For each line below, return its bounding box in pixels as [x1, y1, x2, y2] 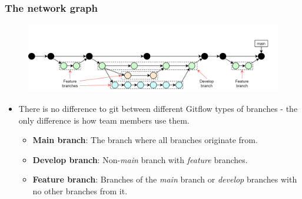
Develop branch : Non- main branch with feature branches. [32, 153, 248, 165]
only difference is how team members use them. [18, 114, 190, 126]
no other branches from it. [32, 184, 128, 197]
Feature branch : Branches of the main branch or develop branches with [32, 173, 297, 185]
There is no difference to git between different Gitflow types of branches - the [18, 102, 298, 114]
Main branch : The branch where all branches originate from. [32, 134, 258, 146]
